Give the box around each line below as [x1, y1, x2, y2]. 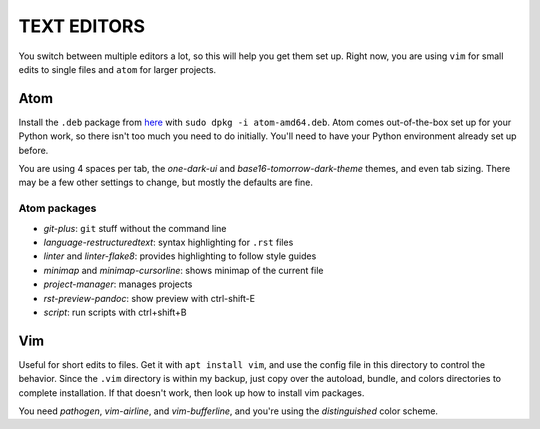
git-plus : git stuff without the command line [43, 222, 227, 234]
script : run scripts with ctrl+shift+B [43, 306, 187, 318]
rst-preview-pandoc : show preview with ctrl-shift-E [43, 292, 255, 304]
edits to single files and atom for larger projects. [18, 63, 217, 75]
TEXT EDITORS [18, 15, 145, 37]
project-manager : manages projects [43, 278, 193, 290]
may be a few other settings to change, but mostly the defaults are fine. [18, 176, 314, 189]
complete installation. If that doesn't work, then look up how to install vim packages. [18, 386, 365, 399]
